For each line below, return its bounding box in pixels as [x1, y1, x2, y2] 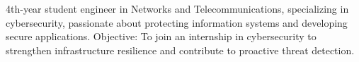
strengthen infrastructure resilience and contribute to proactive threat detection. [6, 42, 355, 57]
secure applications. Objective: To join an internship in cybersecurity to [6, 29, 317, 44]
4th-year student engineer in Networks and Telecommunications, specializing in [6, 1, 349, 15]
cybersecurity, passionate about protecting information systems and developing [6, 15, 348, 30]
